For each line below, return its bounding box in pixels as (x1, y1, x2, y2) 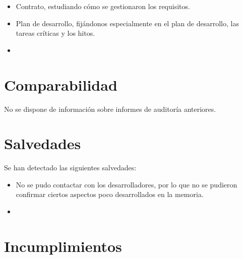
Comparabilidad (4, 74, 117, 95)
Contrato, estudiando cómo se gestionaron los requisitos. (16, 1, 190, 11)
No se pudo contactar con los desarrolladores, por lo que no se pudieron (16, 179, 237, 189)
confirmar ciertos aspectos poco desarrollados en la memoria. (16, 189, 204, 200)
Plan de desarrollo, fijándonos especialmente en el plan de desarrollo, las (16, 18, 239, 28)
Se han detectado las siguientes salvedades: (4, 162, 137, 173)
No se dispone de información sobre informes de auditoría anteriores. (4, 103, 216, 114)
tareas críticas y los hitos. (16, 28, 95, 38)
